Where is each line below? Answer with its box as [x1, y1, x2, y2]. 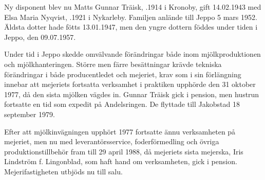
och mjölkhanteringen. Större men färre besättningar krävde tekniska [4, 58, 222, 69]
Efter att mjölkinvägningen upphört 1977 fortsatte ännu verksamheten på [4, 126, 236, 137]
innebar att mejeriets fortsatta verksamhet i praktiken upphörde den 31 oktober [4, 79, 256, 89]
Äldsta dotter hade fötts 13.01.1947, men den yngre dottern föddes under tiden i [4, 21, 258, 32]
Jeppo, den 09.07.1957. [4, 31, 76, 42]
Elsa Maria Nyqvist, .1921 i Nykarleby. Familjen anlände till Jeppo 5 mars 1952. [4, 11, 257, 22]
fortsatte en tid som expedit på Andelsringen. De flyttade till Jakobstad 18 [4, 99, 240, 109]
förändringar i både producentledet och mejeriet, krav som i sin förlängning [4, 69, 241, 79]
